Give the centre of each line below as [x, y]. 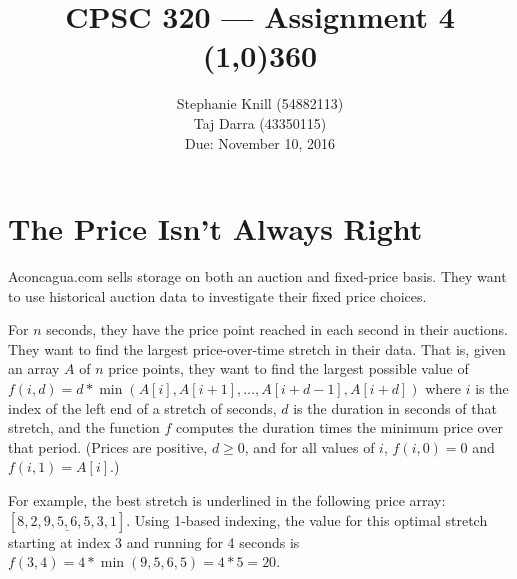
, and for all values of [309, 446]
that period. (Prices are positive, [108, 446]
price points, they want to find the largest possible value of [288, 368]
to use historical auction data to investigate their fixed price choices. [217, 295]
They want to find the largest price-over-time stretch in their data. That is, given [257, 348]
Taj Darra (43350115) [260, 122]
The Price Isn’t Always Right [215, 228]
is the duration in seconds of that [395, 407]
